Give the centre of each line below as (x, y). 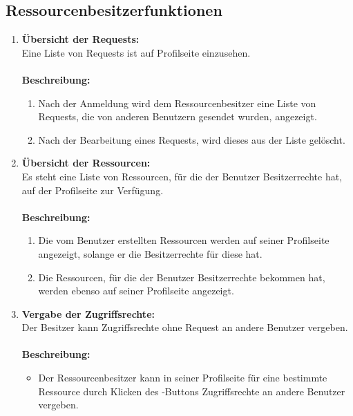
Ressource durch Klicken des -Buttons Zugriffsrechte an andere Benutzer (192, 391)
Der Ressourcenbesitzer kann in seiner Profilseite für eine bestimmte (183, 378)
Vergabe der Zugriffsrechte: (88, 313)
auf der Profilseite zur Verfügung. (93, 190)
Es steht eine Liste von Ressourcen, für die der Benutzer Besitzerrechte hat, (182, 176)
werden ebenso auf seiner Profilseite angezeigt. (136, 291)
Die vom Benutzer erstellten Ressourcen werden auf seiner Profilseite (184, 240)
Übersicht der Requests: (80, 39)
